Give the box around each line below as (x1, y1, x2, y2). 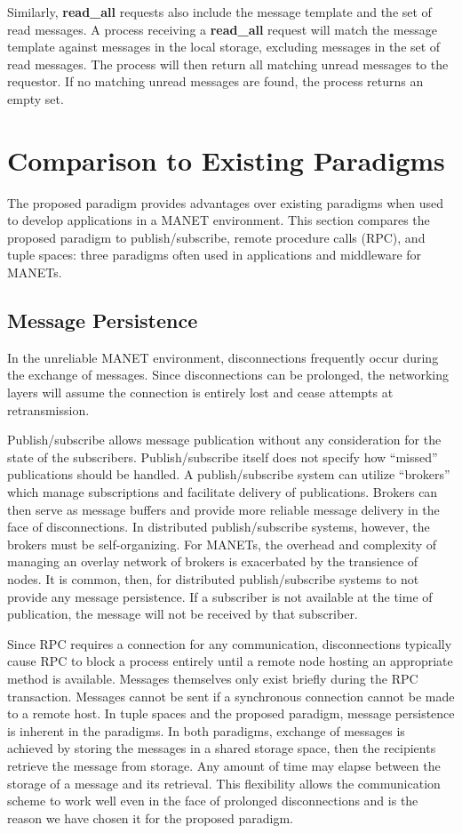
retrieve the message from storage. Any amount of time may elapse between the (7, 756, 441, 774)
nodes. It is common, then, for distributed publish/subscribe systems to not (7, 569, 419, 588)
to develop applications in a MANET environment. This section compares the (7, 211, 430, 229)
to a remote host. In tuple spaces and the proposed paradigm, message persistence (7, 704, 455, 723)
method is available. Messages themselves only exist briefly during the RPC (7, 669, 418, 687)
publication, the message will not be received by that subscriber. (7, 605, 358, 623)
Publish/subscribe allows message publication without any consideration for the (7, 430, 442, 449)
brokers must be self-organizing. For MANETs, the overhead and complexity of (7, 534, 437, 553)
